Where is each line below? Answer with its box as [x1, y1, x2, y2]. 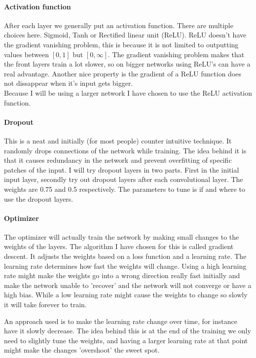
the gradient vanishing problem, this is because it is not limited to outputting [4, 39, 239, 49]
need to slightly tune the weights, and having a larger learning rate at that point [4, 335, 248, 345]
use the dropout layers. [4, 193, 73, 204]
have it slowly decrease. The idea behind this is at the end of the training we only [4, 325, 251, 336]
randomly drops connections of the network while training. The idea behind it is [4, 145, 247, 155]
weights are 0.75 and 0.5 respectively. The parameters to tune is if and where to [4, 183, 245, 194]
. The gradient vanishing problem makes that [108, 49, 245, 59]
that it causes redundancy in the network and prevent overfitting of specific [4, 155, 232, 165]
